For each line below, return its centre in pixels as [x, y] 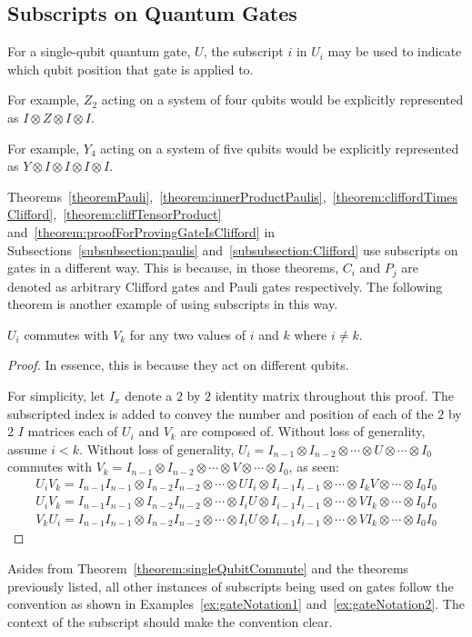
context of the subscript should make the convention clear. [170, 621]
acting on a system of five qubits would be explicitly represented [280, 148]
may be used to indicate [395, 51]
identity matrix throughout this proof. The [335, 395]
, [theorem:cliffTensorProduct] [137, 214]
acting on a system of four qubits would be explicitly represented [282, 100]
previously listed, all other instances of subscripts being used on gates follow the [231, 586]
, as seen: [314, 467]
